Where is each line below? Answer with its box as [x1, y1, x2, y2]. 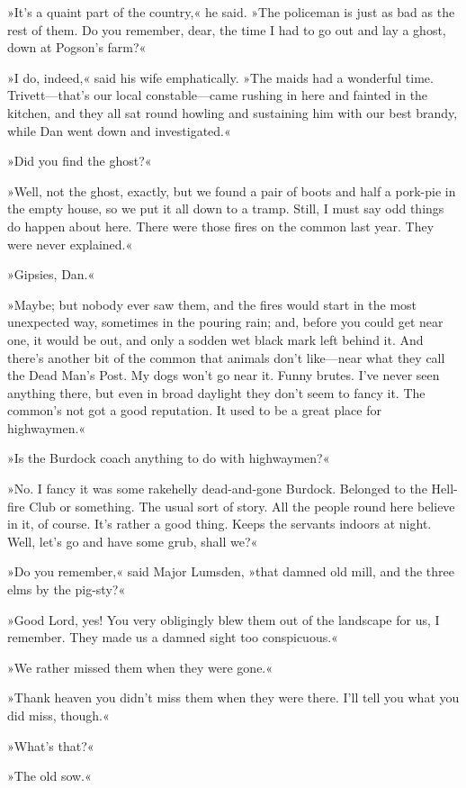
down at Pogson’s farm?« [7, 38, 147, 57]
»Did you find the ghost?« [7, 151, 152, 170]
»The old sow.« [7, 766, 92, 785]
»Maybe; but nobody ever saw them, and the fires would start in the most [7, 294, 417, 313]
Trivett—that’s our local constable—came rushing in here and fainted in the [7, 86, 428, 104]
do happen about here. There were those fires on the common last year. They [7, 216, 435, 235]
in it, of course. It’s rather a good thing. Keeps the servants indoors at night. [7, 514, 432, 533]
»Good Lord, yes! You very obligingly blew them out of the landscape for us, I [7, 610, 440, 629]
